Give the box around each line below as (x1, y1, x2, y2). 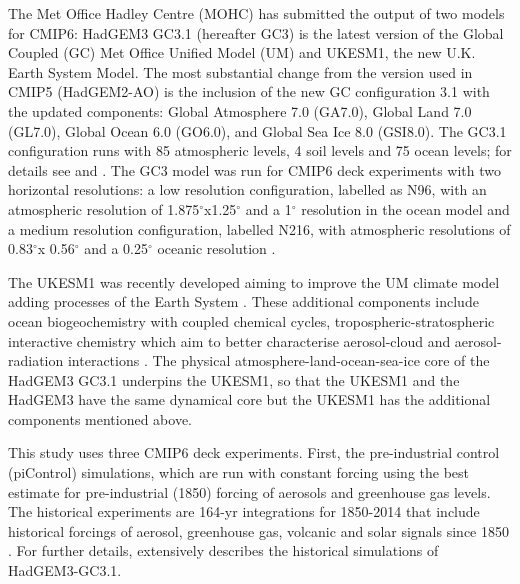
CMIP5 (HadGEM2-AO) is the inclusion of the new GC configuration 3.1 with (8, 81, 490, 102)
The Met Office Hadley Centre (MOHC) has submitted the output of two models (8, 3, 505, 23)
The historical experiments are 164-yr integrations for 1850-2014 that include (8, 501, 480, 522)
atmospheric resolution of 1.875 (8, 198, 200, 219)
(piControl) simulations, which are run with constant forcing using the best (8, 462, 470, 483)
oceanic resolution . (157, 238, 276, 259)
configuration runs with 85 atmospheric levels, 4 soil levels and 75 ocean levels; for (8, 140, 512, 161)
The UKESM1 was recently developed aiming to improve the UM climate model (8, 271, 500, 292)
